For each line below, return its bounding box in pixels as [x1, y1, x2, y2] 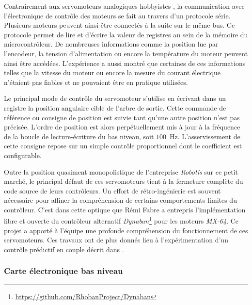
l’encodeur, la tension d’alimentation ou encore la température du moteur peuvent [4, 48, 248, 58]
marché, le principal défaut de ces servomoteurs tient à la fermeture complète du [4, 176, 243, 186]
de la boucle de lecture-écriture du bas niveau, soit [4, 131, 154, 141]
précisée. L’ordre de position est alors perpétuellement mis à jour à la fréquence [4, 122, 240, 132]
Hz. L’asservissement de [170, 131, 240, 141]
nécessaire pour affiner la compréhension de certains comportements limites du [4, 195, 237, 205]
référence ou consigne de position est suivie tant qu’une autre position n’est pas [4, 112, 240, 122]
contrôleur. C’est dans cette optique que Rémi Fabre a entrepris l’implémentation [4, 204, 246, 214]
